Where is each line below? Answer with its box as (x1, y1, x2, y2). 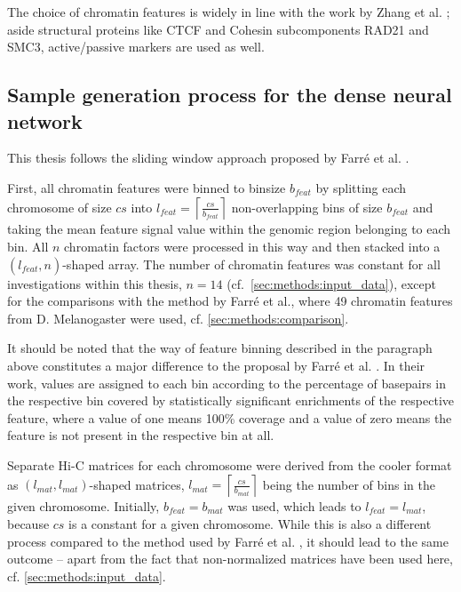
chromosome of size (7, 197, 112, 216)
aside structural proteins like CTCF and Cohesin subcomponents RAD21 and (7, 20, 429, 38)
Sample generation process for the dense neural (7, 81, 452, 108)
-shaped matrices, (89, 475, 185, 493)
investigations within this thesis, (7, 274, 182, 292)
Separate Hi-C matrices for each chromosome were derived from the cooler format (7, 455, 452, 474)
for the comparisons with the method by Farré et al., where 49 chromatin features (7, 292, 453, 310)
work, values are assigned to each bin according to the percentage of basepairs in (7, 373, 447, 392)
